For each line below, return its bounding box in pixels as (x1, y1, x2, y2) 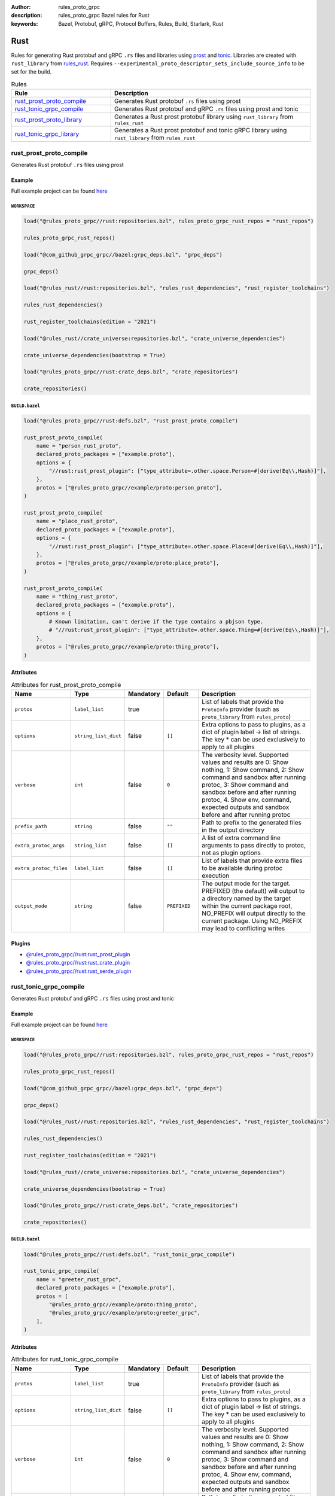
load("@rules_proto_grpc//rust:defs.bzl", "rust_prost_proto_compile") (23, 417, 239, 424)
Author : (11, 4, 31, 10)
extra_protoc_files (14, 865, 68, 871)
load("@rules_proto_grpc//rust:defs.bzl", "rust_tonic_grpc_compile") (23, 1251, 236, 1258)
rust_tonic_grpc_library (14, 130, 80, 138)
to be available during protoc (201, 864, 283, 872)
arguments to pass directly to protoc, (201, 841, 306, 850)
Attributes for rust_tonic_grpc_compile (11, 1355, 119, 1364)
